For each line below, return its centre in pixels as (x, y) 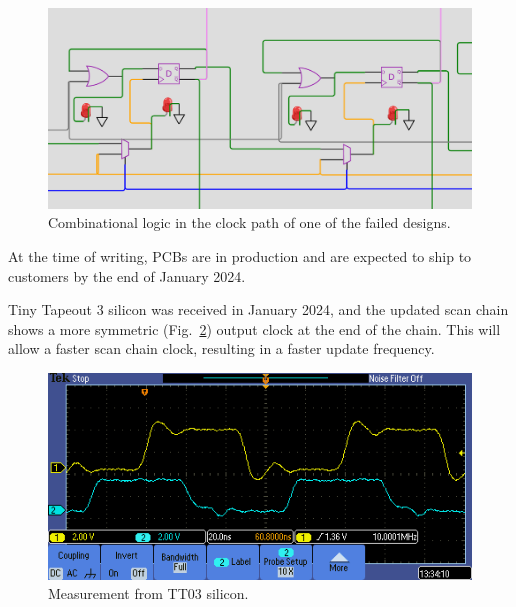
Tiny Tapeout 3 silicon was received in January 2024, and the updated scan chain (258, 309)
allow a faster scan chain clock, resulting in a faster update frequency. (221, 348)
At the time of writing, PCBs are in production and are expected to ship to (240, 256)
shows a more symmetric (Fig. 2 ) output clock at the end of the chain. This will (254, 328)
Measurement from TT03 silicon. (148, 593)
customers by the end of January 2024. (127, 275)
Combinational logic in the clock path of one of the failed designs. (249, 222)
